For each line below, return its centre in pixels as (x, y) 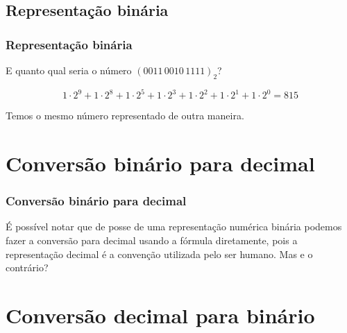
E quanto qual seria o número (69, 70)
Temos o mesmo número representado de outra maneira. (125, 116)
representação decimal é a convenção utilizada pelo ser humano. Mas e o (159, 254)
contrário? (27, 267)
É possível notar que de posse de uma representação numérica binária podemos (174, 227)
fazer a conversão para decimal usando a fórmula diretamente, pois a (152, 240)
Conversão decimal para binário (160, 315)
